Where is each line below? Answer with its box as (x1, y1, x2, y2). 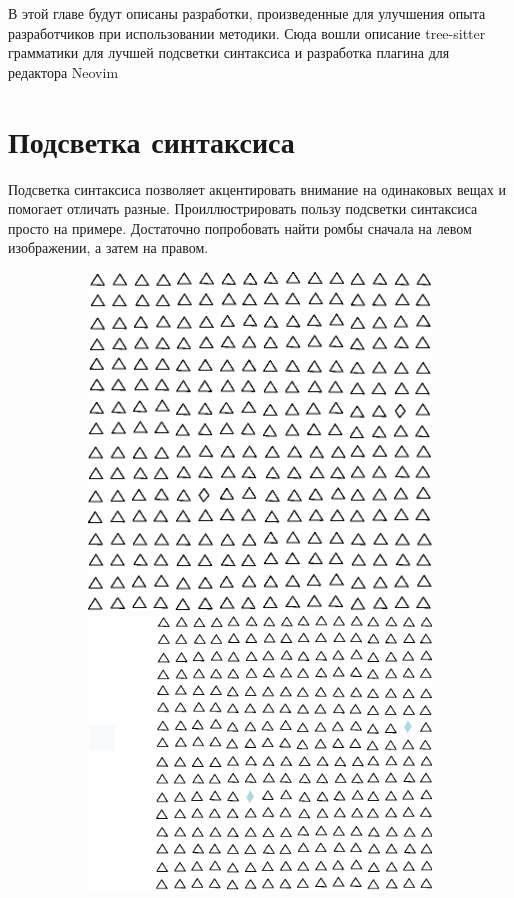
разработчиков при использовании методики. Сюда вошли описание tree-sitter (8, 22, 486, 43)
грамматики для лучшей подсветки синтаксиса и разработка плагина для (8, 42, 450, 63)
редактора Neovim (8, 61, 119, 82)
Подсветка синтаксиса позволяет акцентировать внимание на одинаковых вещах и (8, 178, 506, 199)
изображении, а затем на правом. (8, 237, 209, 258)
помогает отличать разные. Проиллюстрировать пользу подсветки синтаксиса (8, 198, 478, 219)
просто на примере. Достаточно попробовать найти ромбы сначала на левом (8, 217, 472, 238)
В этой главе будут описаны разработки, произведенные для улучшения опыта (8, 3, 486, 23)
